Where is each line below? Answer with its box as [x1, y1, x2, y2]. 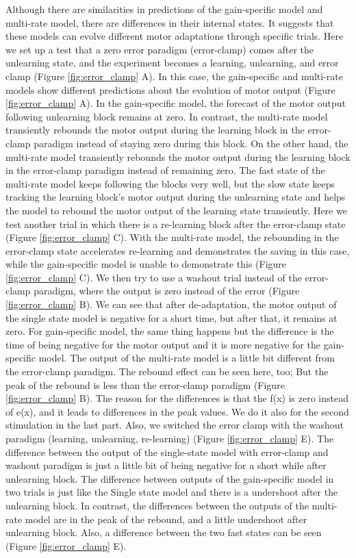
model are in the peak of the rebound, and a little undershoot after [25, 511, 307, 526]
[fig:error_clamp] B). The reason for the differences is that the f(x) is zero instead [5, 391, 348, 405]
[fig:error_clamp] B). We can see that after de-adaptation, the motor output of [5, 297, 337, 312]
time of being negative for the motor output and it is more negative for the [5, 337, 320, 351]
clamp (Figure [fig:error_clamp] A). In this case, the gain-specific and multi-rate [5, 68, 343, 83]
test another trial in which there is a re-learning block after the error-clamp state [5, 216, 346, 231]
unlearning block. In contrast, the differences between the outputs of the [5, 498, 309, 512]
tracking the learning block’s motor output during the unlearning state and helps [5, 190, 346, 204]
